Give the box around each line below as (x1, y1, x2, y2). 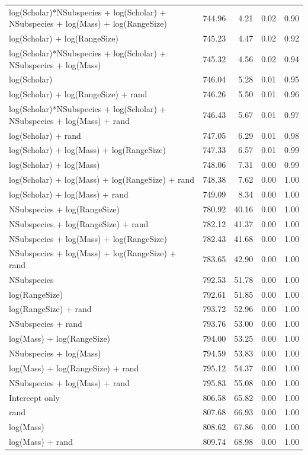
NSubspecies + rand (9, 317, 82, 330)
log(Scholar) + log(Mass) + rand (9, 187, 129, 200)
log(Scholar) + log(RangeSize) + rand (9, 88, 147, 100)
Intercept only (9, 391, 60, 403)
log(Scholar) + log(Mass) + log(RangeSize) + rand (9, 173, 195, 186)
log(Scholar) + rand (9, 129, 81, 141)
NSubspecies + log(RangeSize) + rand (9, 217, 149, 230)
